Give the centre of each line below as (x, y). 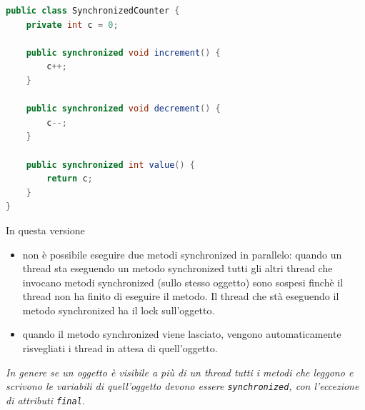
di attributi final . (45, 400)
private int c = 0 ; (72, 25)
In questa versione (45, 230)
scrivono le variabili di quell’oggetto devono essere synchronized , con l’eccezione (182, 386)
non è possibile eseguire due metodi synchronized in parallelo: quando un (182, 254)
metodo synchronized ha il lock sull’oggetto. (119, 310)
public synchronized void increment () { (123, 52)
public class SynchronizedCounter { (93, 11)
